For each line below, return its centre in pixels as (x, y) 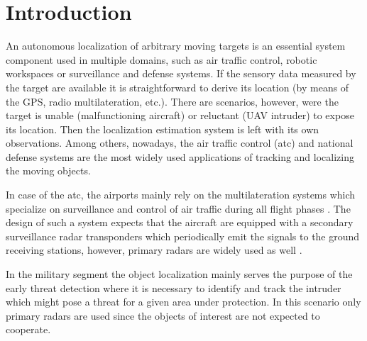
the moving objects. (48, 170)
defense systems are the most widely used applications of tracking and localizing (180, 156)
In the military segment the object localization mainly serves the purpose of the (179, 274)
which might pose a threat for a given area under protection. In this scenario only (183, 302)
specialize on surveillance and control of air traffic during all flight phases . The (178, 208)
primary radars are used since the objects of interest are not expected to (163, 315)
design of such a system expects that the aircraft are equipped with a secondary (180, 222)
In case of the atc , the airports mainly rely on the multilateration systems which (181, 195)
